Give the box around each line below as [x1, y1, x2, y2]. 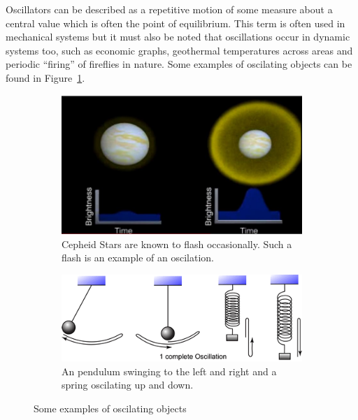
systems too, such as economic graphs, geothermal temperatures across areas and [6, 43, 353, 57]
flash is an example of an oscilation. [62, 250, 215, 265]
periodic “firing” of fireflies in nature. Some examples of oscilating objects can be [6, 57, 352, 71]
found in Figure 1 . [6, 70, 85, 85]
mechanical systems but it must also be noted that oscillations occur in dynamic [6, 29, 350, 44]
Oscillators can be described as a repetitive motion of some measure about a [6, 2, 333, 16]
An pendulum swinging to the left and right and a [62, 363, 277, 378]
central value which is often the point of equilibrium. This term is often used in [6, 15, 345, 30]
